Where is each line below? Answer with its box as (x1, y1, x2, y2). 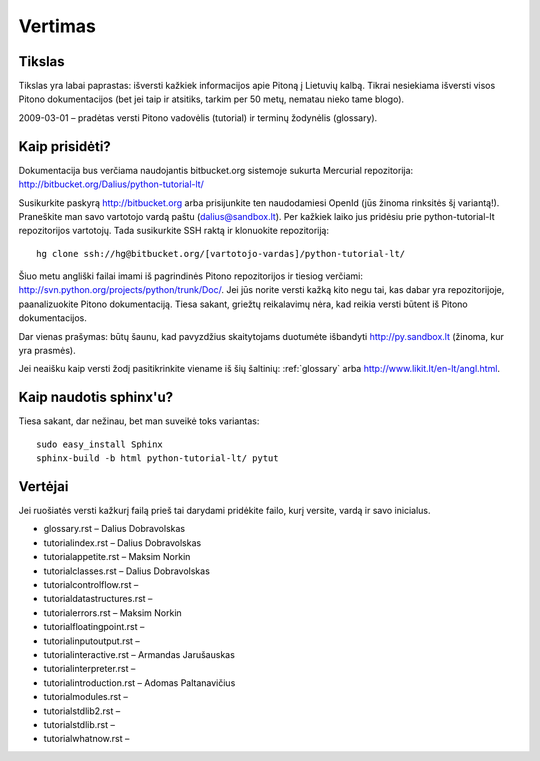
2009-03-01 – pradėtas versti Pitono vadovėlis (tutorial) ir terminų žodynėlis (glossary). (18, 111, 378, 124)
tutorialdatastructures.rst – (43, 593, 153, 605)
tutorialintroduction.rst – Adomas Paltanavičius (43, 676, 236, 689)
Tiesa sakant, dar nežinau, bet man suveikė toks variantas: (18, 415, 260, 427)
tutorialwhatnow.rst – (43, 733, 130, 745)
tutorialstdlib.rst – (43, 718, 115, 730)
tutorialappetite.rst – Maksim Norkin (43, 551, 191, 563)
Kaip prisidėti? (18, 138, 112, 155)
